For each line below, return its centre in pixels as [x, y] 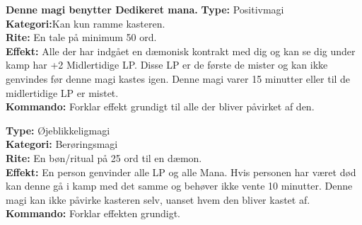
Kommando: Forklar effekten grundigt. [93, 213]
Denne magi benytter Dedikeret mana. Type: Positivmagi [145, 9]
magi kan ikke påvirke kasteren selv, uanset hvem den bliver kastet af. [158, 199]
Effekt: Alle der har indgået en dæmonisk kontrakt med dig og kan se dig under [181, 51]
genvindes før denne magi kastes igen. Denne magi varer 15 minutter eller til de [178, 78]
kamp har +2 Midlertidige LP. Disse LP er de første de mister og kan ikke [167, 65]
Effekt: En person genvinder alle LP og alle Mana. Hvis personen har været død [181, 172]
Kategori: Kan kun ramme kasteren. [86, 23]
